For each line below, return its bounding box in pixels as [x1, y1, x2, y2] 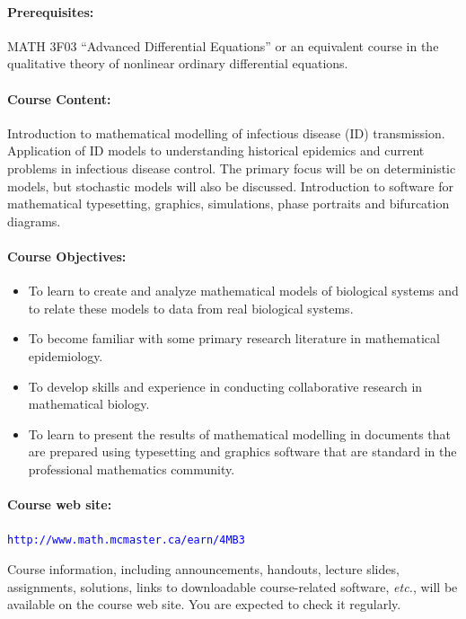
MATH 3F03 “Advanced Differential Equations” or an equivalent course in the [7, 36, 439, 55]
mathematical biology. [28, 394, 150, 413]
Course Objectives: [7, 246, 127, 265]
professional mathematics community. [28, 459, 235, 478]
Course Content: [7, 89, 111, 108]
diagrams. [7, 211, 61, 230]
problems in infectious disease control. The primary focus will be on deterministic [7, 158, 456, 177]
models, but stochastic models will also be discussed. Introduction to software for [7, 176, 454, 195]
